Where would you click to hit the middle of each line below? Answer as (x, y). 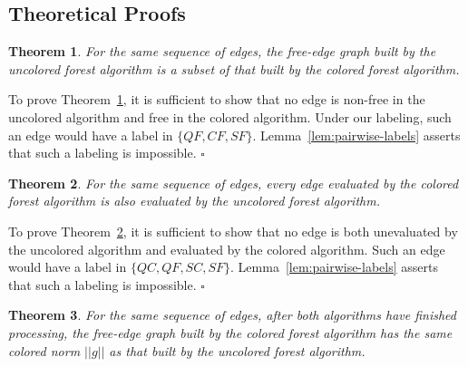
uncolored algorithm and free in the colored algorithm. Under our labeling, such (230, 116)
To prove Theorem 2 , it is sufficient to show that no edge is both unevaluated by (233, 231)
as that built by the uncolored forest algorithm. (237, 350)
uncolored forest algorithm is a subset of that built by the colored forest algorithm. (234, 68)
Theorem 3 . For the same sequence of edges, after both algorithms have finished (232, 315)
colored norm (44, 350)
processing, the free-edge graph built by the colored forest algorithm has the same (230, 332)
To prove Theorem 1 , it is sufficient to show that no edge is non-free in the (217, 99)
